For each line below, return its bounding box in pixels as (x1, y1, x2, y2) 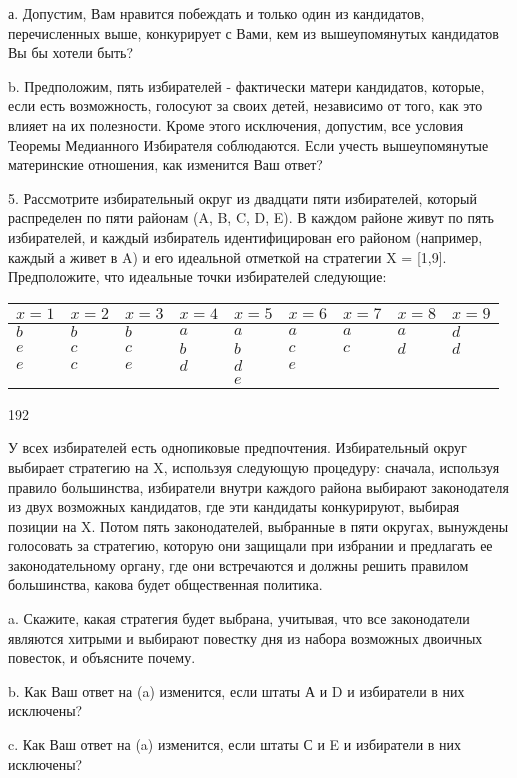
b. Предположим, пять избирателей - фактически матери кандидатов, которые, (8, 75, 485, 96)
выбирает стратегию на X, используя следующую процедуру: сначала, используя (8, 456, 500, 477)
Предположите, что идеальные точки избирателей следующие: (8, 266, 387, 287)
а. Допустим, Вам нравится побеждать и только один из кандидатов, (8, 3, 425, 23)
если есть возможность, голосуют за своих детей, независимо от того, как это (8, 95, 483, 116)
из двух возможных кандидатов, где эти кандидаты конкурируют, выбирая (8, 496, 460, 517)
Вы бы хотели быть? (8, 42, 133, 63)
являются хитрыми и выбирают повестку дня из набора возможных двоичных (8, 627, 483, 648)
